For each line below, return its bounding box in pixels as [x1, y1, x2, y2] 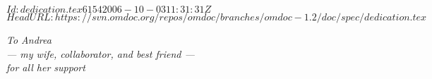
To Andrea [6, 32, 52, 47]
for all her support [6, 60, 85, 75]
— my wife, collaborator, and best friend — [6, 46, 195, 61]
